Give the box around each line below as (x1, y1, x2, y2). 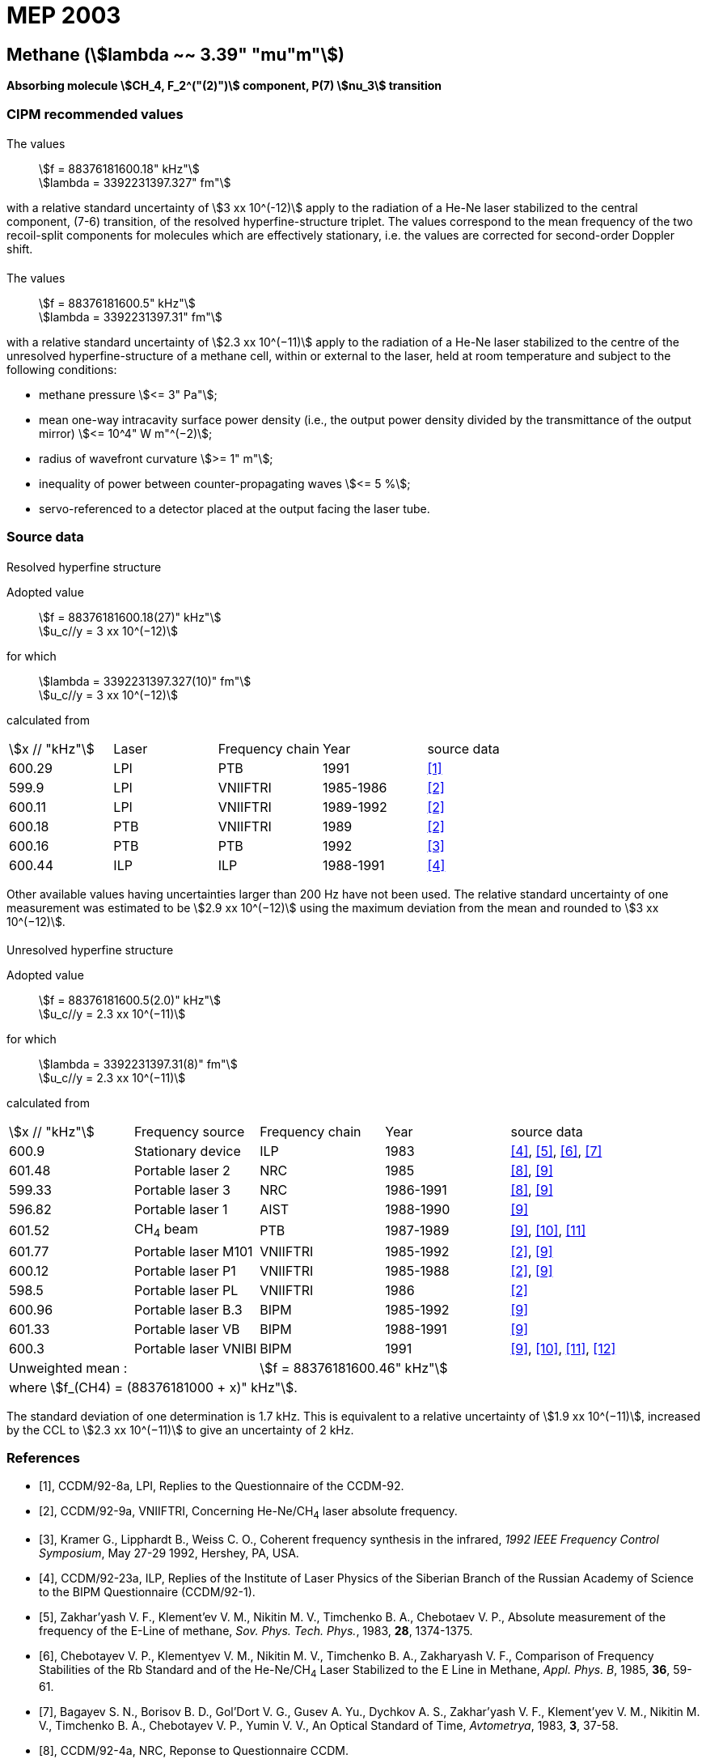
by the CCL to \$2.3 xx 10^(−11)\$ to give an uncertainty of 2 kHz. (6, 1422, 354, 1437)
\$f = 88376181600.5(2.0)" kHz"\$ (39, 993, 221, 1008)
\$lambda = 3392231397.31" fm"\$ (39, 309, 222, 324)
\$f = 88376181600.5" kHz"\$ (39, 295, 196, 310)
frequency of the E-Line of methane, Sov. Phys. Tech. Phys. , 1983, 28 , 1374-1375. (39, 1624, 473, 1638)
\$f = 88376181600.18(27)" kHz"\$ (39, 610, 222, 624)
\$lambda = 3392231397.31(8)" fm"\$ (39, 1057, 238, 1072)
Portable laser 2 (134, 1162, 230, 1179)
